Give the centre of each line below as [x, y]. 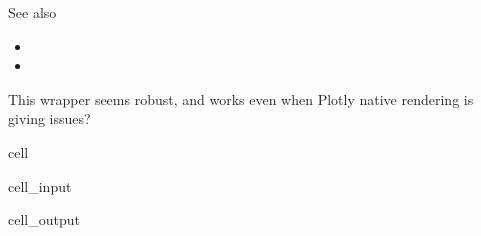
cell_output [44, 219]
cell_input [40, 185]
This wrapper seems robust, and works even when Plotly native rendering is [241, 98]
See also [32, 12]
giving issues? [49, 118]
